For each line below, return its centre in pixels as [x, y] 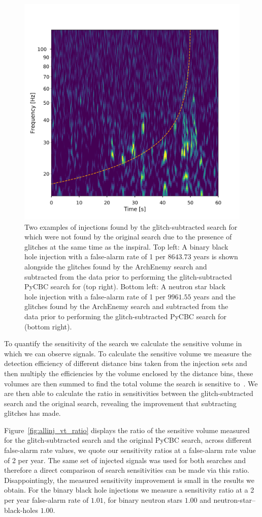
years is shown [216, 256]
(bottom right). [48, 326]
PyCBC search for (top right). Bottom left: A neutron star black [125, 286]
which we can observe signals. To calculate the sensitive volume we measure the [128, 353]
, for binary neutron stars [143, 500]
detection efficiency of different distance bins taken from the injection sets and [126, 363]
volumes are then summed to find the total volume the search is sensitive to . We [131, 383]
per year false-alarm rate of [46, 500]
